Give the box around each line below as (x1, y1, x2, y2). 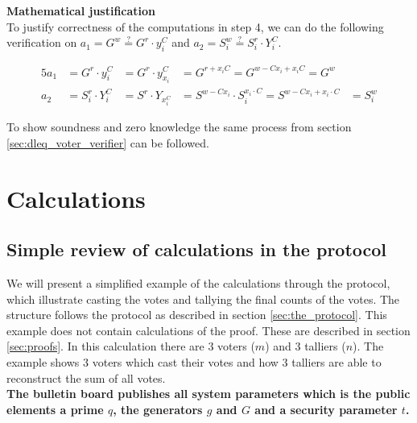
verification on (6, 34, 77, 51)
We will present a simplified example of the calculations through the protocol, (6, 274, 390, 291)
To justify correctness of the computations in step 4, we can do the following (6, 18, 384, 35)
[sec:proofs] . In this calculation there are (6, 338, 204, 355)
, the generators (113, 400, 203, 417)
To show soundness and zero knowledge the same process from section (6, 118, 352, 135)
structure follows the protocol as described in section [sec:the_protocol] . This (6, 306, 387, 323)
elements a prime (6, 400, 104, 417)
